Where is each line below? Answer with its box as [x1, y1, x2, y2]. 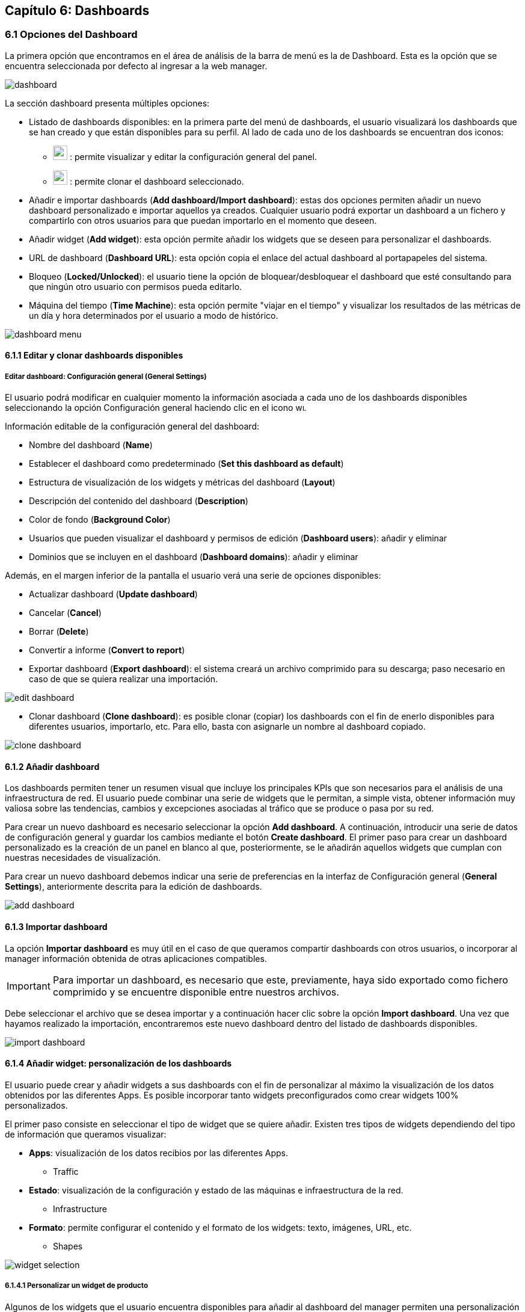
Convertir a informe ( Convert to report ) [29, 645, 185, 656]
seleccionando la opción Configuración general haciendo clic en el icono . [5, 402, 307, 413]
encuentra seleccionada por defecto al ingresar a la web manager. [5, 60, 268, 71]
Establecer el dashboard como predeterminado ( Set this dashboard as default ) [29, 458, 344, 469]
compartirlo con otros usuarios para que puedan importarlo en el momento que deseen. [29, 215, 377, 226]
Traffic [53, 1166, 79, 1177]
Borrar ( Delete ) [29, 626, 89, 637]
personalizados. [5, 1100, 68, 1110]
